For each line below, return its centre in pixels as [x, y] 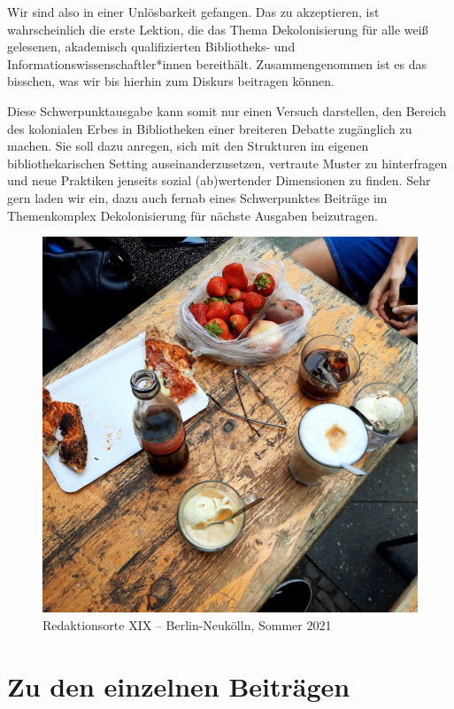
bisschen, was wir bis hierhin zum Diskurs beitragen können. [171, 81]
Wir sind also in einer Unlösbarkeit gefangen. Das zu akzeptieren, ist [193, 12]
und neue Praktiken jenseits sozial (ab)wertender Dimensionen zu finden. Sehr [219, 180]
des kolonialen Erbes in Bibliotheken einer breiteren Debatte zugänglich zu [210, 128]
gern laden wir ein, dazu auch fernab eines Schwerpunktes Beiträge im [197, 197]
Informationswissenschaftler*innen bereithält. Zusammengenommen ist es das [217, 63]
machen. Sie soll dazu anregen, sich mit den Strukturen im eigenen [188, 146]
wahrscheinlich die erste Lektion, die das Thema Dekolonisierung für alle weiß [218, 29]
